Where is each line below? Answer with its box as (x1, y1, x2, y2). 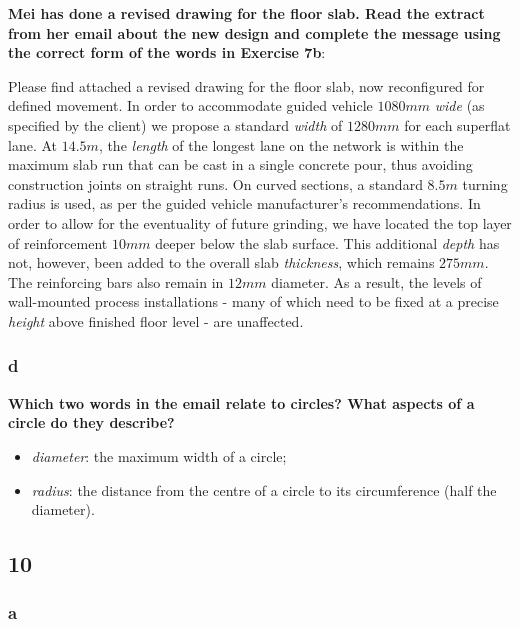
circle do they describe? (8, 412, 175, 433)
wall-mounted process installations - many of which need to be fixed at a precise (8, 291, 499, 312)
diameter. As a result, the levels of (271, 271, 482, 292)
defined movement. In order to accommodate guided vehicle (8, 95, 373, 116)
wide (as (434, 95, 485, 116)
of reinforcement (8, 232, 108, 253)
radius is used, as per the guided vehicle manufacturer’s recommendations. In (8, 193, 481, 214)
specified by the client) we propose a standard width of (8, 114, 343, 135)
